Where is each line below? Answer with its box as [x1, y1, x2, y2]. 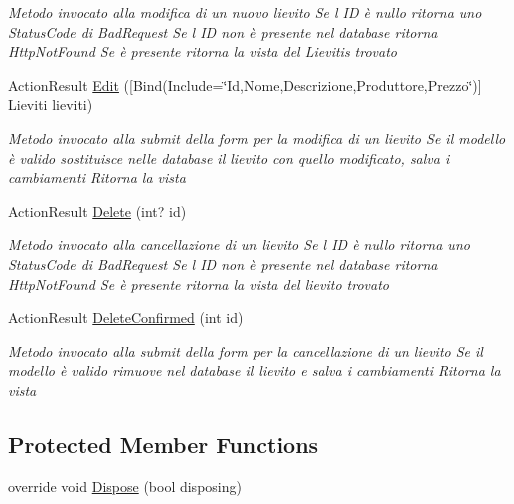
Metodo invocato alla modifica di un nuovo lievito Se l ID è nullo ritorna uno [8, 2, 482, 22]
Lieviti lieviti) [8, 94, 93, 115]
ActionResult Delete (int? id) [8, 200, 187, 221]
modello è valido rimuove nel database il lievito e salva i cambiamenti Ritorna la [8, 360, 501, 381]
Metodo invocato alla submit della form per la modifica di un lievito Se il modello [8, 127, 506, 148]
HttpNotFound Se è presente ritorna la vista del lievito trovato [8, 273, 389, 294]
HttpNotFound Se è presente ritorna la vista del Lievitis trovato [8, 41, 398, 62]
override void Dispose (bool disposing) [8, 475, 242, 496]
